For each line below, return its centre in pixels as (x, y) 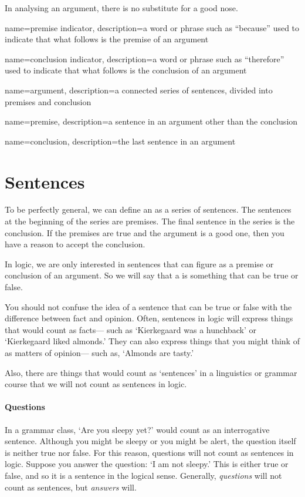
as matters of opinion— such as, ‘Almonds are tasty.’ (99, 352)
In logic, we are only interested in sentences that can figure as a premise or (139, 263)
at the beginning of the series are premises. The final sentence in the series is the (150, 221)
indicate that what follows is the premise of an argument (107, 39)
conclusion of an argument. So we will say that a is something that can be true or (152, 275)
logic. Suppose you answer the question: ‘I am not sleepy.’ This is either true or (147, 464)
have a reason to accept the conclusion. (75, 244)
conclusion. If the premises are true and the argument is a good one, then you (145, 232)
